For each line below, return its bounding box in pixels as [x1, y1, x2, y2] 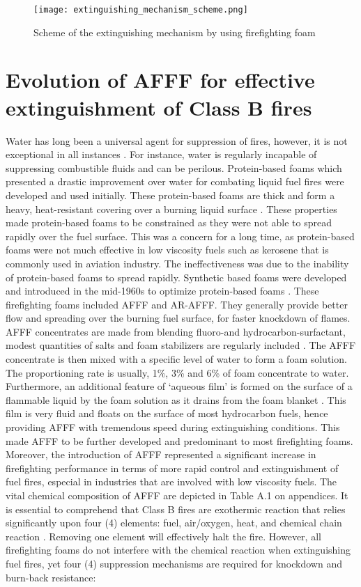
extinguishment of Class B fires [6, 93, 312, 121]
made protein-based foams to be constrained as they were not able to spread [6, 215, 332, 230]
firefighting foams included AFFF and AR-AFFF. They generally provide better [6, 297, 348, 311]
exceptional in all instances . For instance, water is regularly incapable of [6, 147, 317, 162]
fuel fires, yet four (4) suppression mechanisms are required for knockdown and [6, 556, 342, 570]
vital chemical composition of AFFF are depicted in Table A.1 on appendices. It [6, 488, 348, 502]
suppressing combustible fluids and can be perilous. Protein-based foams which [6, 160, 342, 175]
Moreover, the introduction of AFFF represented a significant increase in [6, 447, 316, 462]
